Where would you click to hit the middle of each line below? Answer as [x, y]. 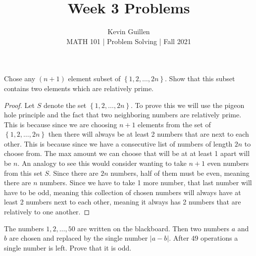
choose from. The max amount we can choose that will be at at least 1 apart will [127, 153]
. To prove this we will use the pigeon [188, 105]
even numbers [228, 163]
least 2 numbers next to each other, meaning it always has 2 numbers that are [123, 202]
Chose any [20, 78]
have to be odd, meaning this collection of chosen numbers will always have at [123, 192]
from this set [23, 173]
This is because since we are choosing [61, 124]
